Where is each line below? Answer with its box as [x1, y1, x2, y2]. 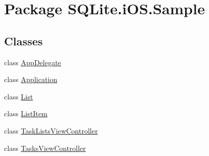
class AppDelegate [4, 57, 61, 67]
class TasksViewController [4, 142, 86, 153]
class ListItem [4, 108, 48, 119]
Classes [4, 33, 43, 48]
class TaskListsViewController [4, 125, 98, 136]
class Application [4, 74, 58, 85]
